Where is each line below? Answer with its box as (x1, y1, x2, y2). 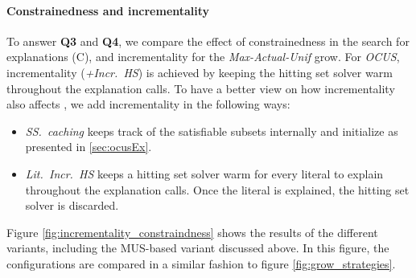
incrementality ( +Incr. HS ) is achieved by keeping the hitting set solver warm (6, 63, 393, 80)
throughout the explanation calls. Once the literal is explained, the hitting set (25, 181, 410, 198)
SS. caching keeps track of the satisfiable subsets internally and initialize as (25, 122, 398, 139)
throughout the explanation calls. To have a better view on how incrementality (6, 80, 395, 96)
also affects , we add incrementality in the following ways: (6, 96, 290, 112)
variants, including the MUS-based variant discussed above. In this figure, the (6, 239, 389, 256)
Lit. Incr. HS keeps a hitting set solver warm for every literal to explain (25, 165, 384, 182)
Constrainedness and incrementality (6, 2, 210, 18)
